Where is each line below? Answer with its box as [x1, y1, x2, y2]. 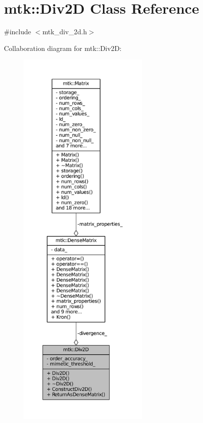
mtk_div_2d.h [42, 26, 87, 37]
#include [4, 26, 31, 37]
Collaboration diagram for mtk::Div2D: [4, 43, 122, 53]
